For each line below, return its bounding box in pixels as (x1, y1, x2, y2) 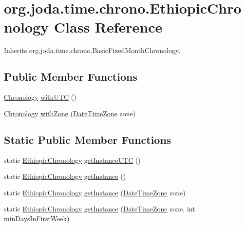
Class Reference (54, 17, 163, 37)
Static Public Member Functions (4, 132, 171, 147)
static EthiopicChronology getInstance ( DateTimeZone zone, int (4, 204, 195, 214)
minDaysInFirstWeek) (4, 213, 70, 223)
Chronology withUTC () (4, 92, 76, 102)
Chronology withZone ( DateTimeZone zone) (4, 108, 136, 118)
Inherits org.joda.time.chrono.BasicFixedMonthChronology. (4, 45, 181, 55)
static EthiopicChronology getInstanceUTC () (4, 155, 141, 165)
